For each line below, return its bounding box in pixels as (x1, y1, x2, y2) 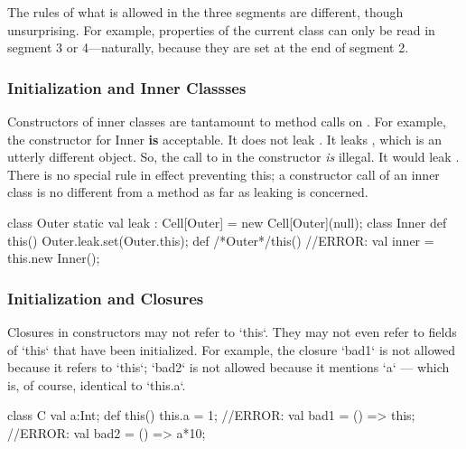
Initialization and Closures (7, 286, 204, 309)
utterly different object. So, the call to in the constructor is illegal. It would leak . (7, 147, 460, 166)
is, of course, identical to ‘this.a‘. (7, 375, 186, 394)
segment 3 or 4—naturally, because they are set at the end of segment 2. (7, 38, 409, 57)
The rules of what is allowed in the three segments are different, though (7, 3, 404, 21)
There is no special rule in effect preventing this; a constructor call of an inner (7, 164, 440, 183)
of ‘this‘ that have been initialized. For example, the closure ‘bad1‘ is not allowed (7, 340, 455, 359)
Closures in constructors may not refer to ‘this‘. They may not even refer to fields (7, 322, 457, 341)
